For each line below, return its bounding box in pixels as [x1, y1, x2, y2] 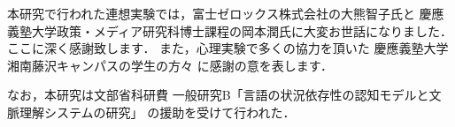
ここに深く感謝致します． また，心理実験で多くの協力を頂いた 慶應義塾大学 [7, 39, 449, 57]
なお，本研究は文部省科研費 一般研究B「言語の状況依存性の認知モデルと [7, 86, 429, 104]
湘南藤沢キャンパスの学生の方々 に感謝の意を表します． [7, 56, 334, 74]
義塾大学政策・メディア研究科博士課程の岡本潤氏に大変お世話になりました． [7, 21, 453, 40]
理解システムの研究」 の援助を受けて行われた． [19, 102, 296, 121]
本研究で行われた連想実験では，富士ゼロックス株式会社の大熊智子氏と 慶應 [7, 4, 444, 22]
